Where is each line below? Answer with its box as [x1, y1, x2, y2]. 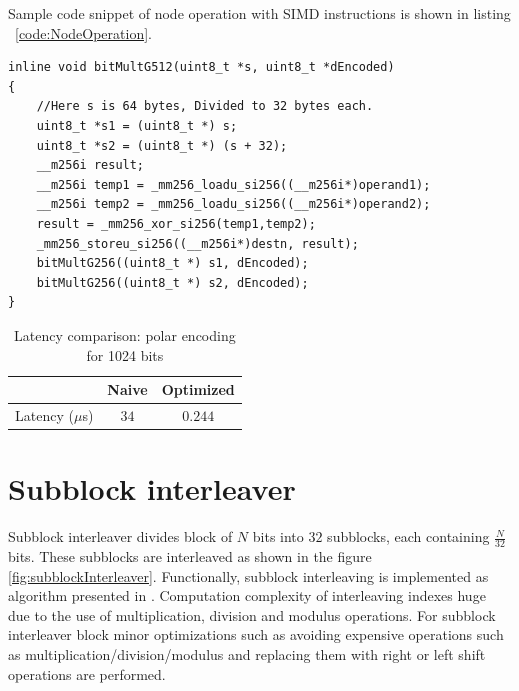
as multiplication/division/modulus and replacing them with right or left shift [8, 643, 486, 664]
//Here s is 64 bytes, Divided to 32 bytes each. [36, 99, 374, 114]
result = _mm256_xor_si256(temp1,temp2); [36, 216, 316, 231]
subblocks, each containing [327, 526, 490, 547]
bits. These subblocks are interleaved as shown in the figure [8, 545, 372, 566]
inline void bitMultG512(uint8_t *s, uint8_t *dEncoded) [8, 60, 395, 75]
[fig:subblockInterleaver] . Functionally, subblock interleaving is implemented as [8, 565, 489, 586]
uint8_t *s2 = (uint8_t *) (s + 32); [36, 138, 288, 153]
